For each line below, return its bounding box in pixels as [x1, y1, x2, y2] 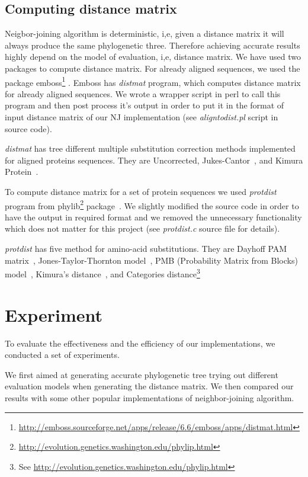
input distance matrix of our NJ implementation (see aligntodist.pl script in [5, 111, 278, 123]
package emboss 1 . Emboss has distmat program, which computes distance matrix [5, 74, 301, 88]
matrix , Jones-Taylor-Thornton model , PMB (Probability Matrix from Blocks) [5, 254, 298, 266]
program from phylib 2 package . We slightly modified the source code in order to [5, 197, 299, 212]
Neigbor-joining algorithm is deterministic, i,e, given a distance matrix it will [5, 27, 284, 40]
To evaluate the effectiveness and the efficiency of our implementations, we [5, 337, 275, 349]
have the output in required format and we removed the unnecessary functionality [5, 210, 302, 223]
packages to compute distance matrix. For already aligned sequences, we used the [5, 62, 300, 74]
